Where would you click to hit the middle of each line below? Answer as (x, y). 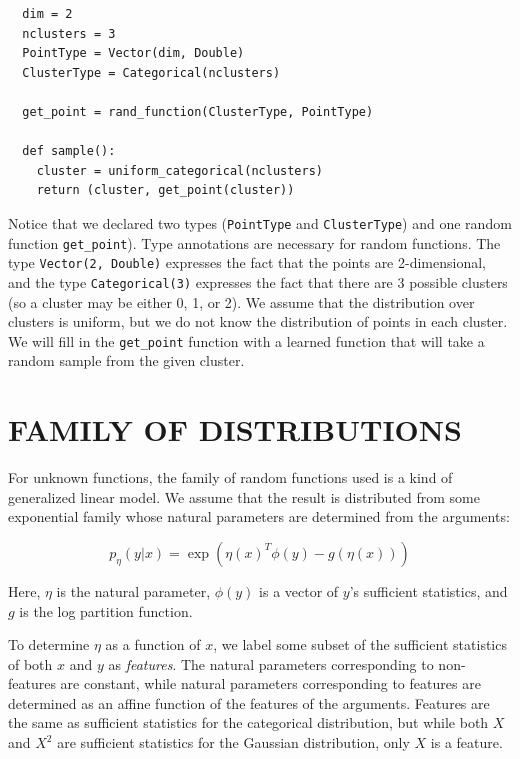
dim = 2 (47, 14)
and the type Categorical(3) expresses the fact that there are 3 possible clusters (258, 281)
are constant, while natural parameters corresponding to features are (270, 683)
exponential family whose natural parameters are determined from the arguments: (259, 516)
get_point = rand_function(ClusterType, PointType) (198, 111)
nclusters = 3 (69, 33)
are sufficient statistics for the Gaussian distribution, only (233, 742)
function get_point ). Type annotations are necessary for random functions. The (254, 242)
